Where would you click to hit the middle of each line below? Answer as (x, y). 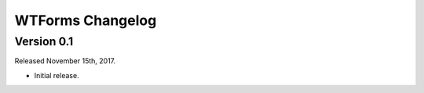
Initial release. (57, 75)
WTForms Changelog (86, 20)
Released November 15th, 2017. (65, 61)
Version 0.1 (44, 41)
